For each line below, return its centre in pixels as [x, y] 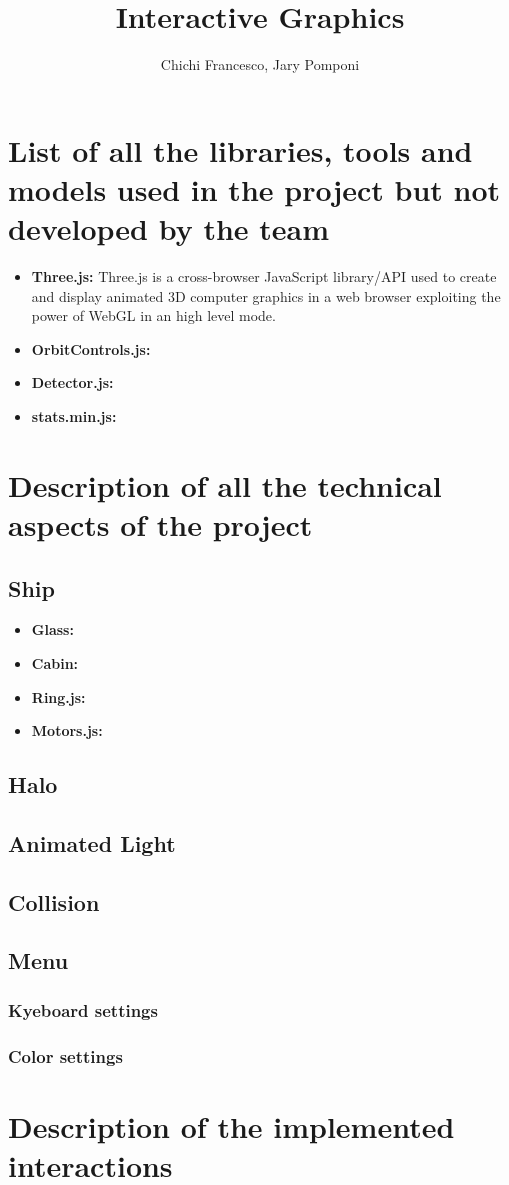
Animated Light [92, 842]
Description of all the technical [225, 484]
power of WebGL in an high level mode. [153, 315]
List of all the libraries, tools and [240, 149]
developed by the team [169, 228]
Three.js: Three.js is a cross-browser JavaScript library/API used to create [264, 276]
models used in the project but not [254, 188]
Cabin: [55, 662]
